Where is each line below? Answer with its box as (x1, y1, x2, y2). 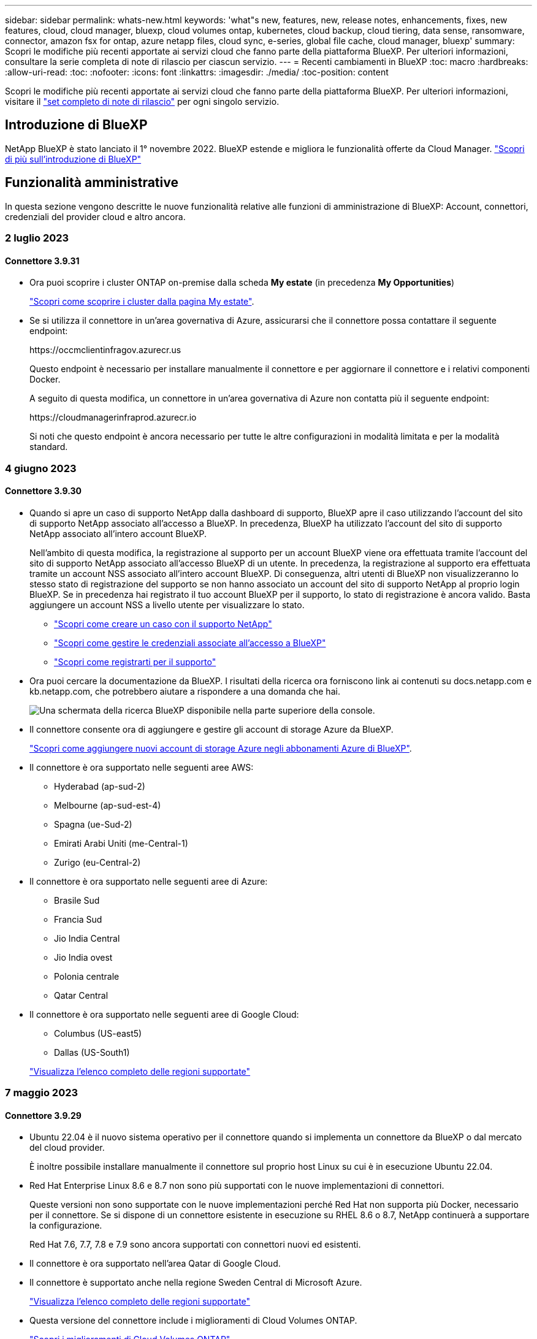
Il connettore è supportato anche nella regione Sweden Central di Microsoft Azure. (29, 1277, 362, 1288)
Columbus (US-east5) (54, 1028, 142, 1039)
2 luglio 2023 (5, 232, 69, 245)
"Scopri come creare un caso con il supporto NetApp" (54, 618, 272, 629)
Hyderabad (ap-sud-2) (54, 780, 145, 792)
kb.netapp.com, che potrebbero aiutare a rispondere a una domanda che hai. (29, 685, 340, 696)
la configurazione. (29, 1220, 102, 1231)
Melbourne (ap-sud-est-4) (54, 799, 161, 811)
